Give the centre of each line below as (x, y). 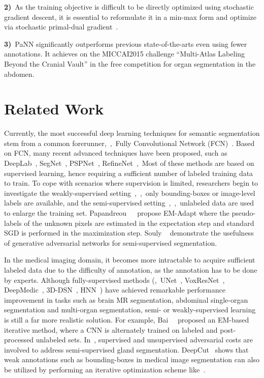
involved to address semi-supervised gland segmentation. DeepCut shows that (126, 349)
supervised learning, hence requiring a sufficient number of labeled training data (129, 173)
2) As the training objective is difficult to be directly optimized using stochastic (129, 7)
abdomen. (19, 74)
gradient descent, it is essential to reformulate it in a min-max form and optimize (130, 17)
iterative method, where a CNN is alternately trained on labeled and (111, 329)
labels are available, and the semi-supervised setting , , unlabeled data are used (129, 203)
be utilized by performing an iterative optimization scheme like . (105, 369)
